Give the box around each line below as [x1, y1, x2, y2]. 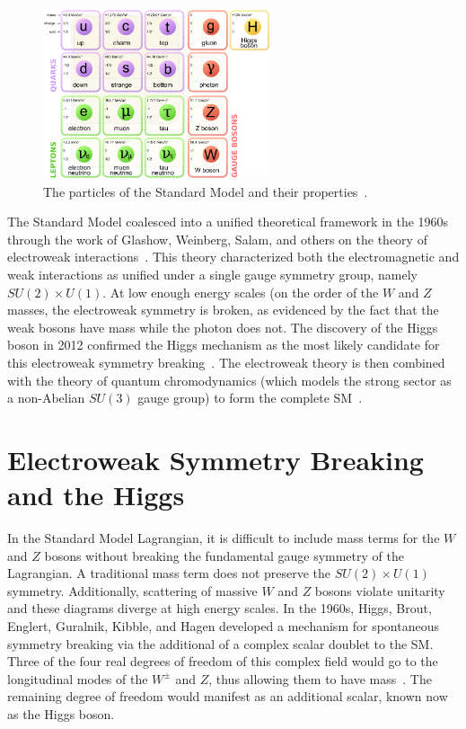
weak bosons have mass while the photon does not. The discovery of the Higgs [7, 317, 438, 336]
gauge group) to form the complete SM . [137, 388, 363, 407]
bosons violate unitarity [314, 581, 445, 600]
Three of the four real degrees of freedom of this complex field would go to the [7, 652, 438, 671]
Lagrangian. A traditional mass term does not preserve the [7, 564, 331, 582]
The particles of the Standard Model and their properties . [43, 182, 368, 200]
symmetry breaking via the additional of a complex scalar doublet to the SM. [7, 634, 434, 653]
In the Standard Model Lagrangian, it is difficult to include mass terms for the [7, 529, 440, 547]
